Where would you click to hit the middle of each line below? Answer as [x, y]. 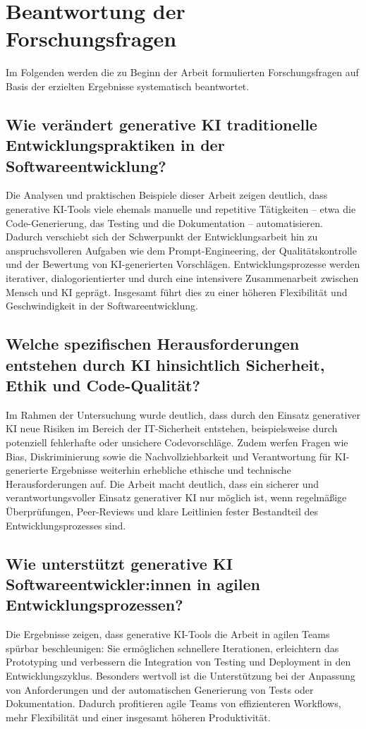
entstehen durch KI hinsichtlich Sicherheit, [165, 364]
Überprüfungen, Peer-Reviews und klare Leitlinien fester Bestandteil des [162, 511]
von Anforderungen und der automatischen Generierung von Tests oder [160, 689]
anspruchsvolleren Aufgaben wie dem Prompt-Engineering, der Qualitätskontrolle [181, 250]
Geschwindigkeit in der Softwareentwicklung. [102, 306]
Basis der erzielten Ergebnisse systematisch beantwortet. [128, 86]
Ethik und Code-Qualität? [103, 385]
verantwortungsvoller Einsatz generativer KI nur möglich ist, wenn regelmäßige [176, 497]
